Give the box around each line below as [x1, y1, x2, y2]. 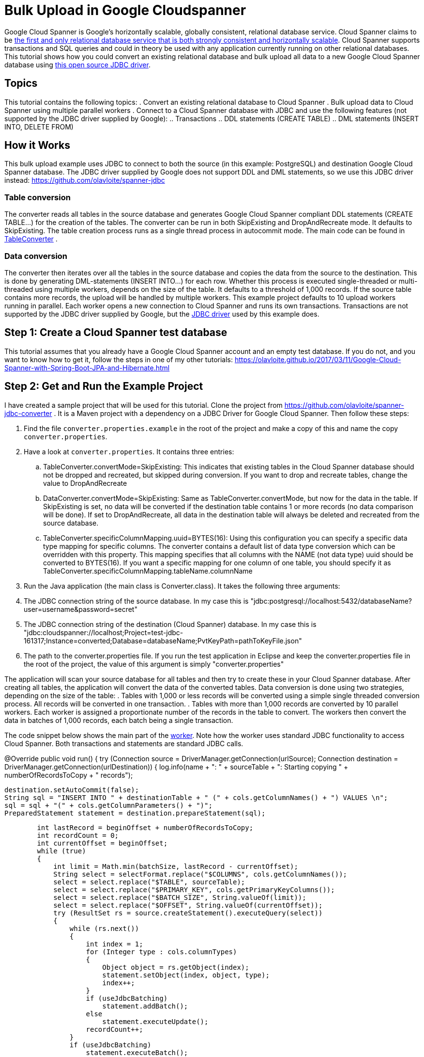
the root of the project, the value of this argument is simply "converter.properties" [24, 659, 284, 668]
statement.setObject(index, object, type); [102, 971, 270, 979]
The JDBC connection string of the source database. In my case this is [24, 596, 249, 605]
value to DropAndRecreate [43, 479, 127, 487]
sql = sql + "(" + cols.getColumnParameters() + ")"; [4, 801, 212, 809]
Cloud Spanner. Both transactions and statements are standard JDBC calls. [4, 739, 243, 748]
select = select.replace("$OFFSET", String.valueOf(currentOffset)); [53, 901, 323, 909]
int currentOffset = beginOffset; [37, 839, 168, 847]
